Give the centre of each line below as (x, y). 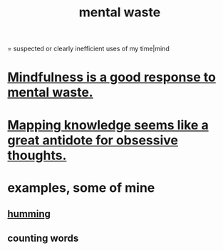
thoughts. (37, 155)
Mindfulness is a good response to (111, 77)
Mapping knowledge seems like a (108, 125)
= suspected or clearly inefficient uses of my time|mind (88, 49)
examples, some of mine (81, 187)
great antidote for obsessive (93, 140)
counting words (43, 238)
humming (29, 214)
